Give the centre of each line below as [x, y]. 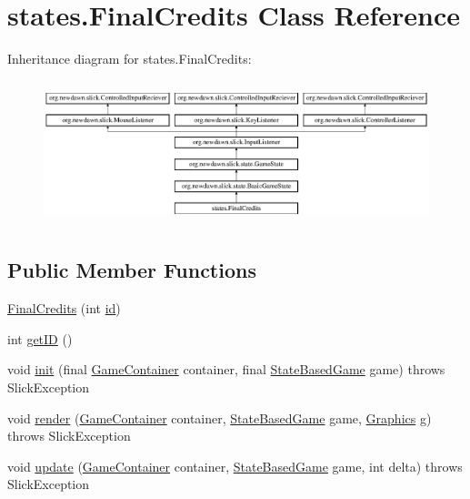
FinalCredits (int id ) [64, 308]
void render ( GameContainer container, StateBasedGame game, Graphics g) [220, 418]
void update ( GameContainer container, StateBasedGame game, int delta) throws [235, 466]
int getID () [40, 338]
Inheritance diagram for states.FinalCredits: [130, 59]
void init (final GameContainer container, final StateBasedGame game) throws [226, 369]
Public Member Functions [132, 270]
